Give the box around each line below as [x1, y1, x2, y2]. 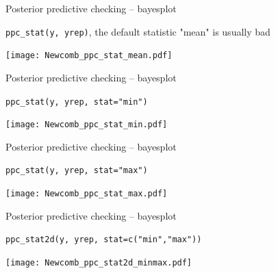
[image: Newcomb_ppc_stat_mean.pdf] [5, 51, 173, 61]
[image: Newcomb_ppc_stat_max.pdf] [5, 189, 168, 199]
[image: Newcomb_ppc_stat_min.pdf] [5, 120, 168, 130]
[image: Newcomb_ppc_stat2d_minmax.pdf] [5, 257, 192, 268]
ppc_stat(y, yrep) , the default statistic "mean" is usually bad [5, 24, 271, 38]
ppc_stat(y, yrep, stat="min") [5, 96, 148, 107]
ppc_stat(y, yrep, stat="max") [5, 166, 148, 176]
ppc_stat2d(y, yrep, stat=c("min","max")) [5, 235, 202, 245]
